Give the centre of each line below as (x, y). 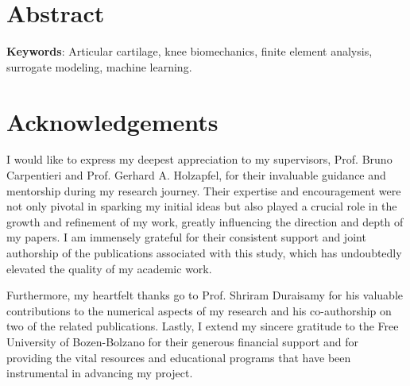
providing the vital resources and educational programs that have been (179, 357)
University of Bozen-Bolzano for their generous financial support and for (183, 341)
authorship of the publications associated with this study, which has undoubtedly (204, 253)
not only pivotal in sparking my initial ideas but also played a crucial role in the (202, 206)
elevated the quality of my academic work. (109, 268)
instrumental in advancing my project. (100, 373)
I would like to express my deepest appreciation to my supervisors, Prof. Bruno (199, 159)
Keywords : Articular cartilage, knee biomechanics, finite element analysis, (190, 51)
